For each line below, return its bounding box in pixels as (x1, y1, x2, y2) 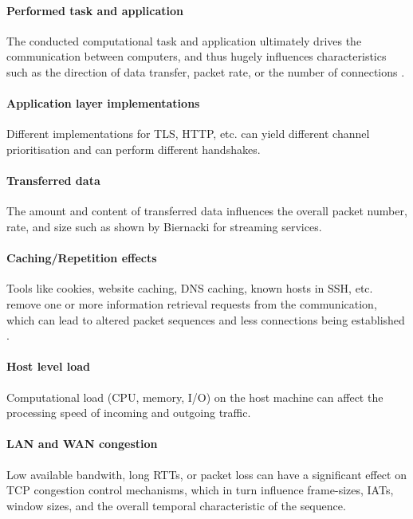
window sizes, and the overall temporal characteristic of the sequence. (6, 497, 346, 513)
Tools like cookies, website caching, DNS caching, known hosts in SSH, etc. (6, 280, 373, 297)
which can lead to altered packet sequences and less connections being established (6, 311, 405, 328)
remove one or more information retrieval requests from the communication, (6, 295, 377, 312)
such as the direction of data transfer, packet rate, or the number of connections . (6, 63, 405, 80)
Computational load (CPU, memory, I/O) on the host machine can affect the (6, 388, 383, 405)
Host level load (6, 358, 91, 375)
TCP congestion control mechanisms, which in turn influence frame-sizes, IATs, (6, 482, 394, 498)
